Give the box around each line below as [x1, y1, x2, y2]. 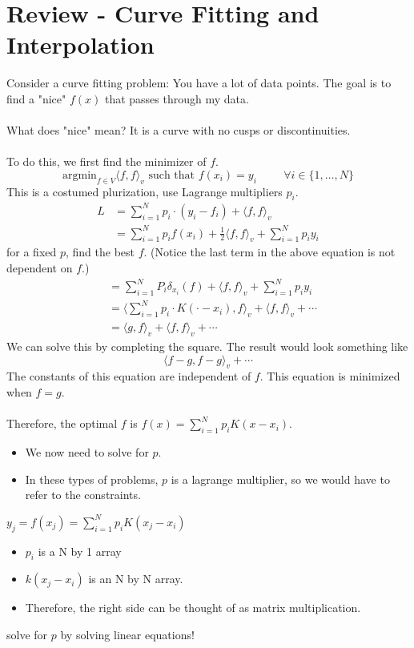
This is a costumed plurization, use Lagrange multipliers [6, 183, 283, 199]
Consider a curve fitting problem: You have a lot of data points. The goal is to [6, 74, 392, 91]
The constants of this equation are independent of [6, 368, 251, 384]
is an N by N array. [88, 570, 183, 587]
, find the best [65, 244, 135, 260]
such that [148, 169, 195, 181]
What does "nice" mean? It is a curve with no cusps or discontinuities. [6, 122, 351, 139]
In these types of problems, [25, 470, 159, 487]
